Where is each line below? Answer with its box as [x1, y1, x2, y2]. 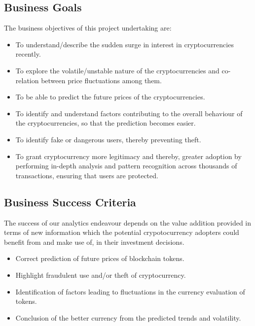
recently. [15, 49, 41, 59]
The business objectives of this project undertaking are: [4, 23, 172, 33]
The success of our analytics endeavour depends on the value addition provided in [4, 217, 252, 228]
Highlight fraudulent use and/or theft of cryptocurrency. [15, 269, 186, 280]
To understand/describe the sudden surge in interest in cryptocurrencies [15, 39, 234, 49]
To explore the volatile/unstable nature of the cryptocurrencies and [15, 65, 219, 75]
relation [15, 75, 39, 85]
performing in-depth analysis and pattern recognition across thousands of [15, 161, 237, 171]
